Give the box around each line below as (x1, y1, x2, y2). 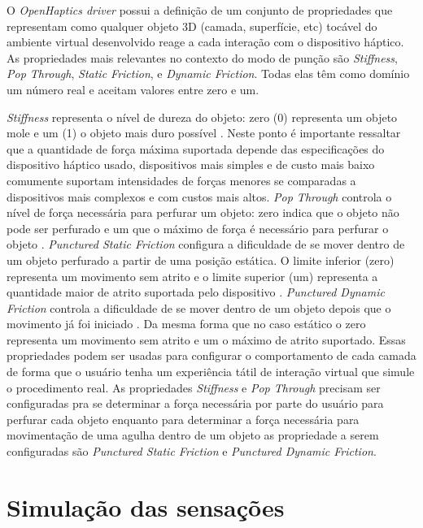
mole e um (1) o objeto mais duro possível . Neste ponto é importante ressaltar (7, 124, 401, 141)
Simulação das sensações (7, 490, 285, 523)
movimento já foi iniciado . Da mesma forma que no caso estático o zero (7, 315, 366, 332)
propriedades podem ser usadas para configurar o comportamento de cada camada (7, 347, 416, 364)
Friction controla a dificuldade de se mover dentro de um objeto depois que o (7, 299, 391, 316)
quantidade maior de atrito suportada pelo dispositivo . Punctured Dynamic (7, 283, 385, 301)
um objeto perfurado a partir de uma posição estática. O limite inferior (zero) (7, 251, 395, 268)
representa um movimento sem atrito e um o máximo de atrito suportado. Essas (7, 331, 406, 348)
